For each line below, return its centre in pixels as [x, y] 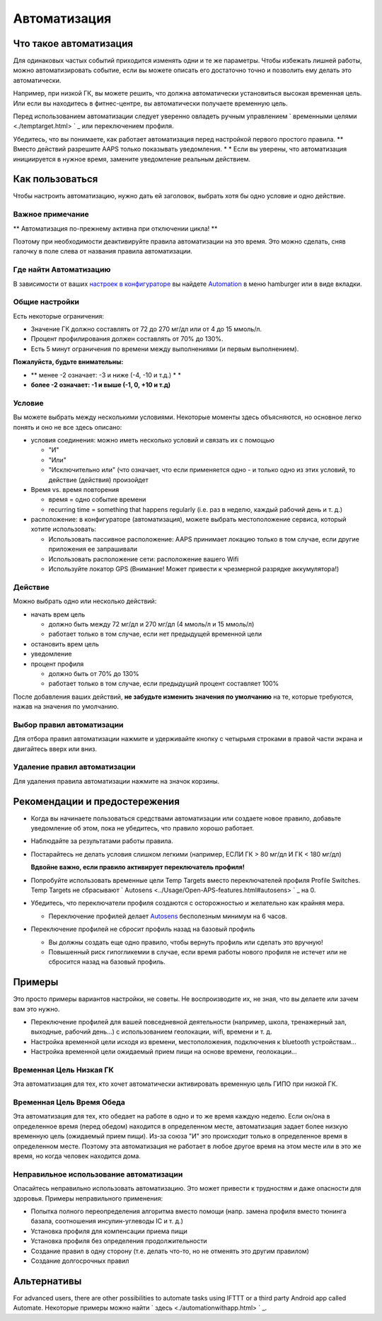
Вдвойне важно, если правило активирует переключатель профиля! [138, 867]
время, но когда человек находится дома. [77, 1156]
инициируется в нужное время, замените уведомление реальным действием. [132, 159]
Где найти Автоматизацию [62, 270]
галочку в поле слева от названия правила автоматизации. [103, 251]
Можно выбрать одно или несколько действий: [85, 601]
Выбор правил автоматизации [68, 724]
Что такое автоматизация [73, 44]
